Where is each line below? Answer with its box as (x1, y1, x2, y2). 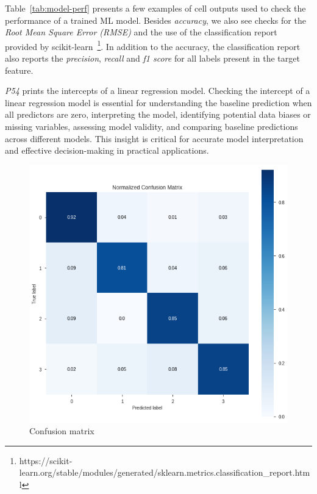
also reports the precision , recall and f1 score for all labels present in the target (5, 52, 300, 65)
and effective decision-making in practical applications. (5, 144, 209, 157)
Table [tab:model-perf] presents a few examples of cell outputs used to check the (5, 2, 306, 14)
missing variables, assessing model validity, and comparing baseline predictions (5, 120, 298, 132)
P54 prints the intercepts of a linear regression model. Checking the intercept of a (5, 84, 310, 97)
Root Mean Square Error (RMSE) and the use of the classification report (5, 26, 277, 38)
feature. (5, 63, 34, 76)
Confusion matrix (29, 424, 94, 437)
